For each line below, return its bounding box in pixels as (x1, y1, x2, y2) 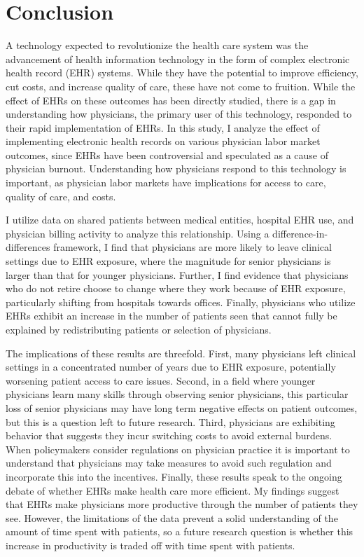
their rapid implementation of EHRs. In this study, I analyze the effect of (6, 120, 320, 135)
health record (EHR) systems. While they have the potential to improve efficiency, (6, 65, 358, 80)
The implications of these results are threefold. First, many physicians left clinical (6, 345, 356, 360)
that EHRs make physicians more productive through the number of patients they (6, 497, 358, 511)
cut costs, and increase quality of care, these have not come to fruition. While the (6, 78, 356, 93)
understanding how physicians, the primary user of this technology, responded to (6, 106, 352, 121)
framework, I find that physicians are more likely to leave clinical (53, 240, 332, 254)
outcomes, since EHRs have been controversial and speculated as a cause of (6, 147, 328, 162)
